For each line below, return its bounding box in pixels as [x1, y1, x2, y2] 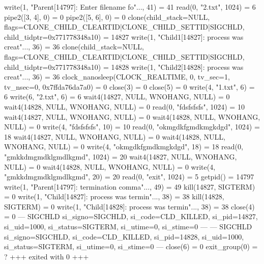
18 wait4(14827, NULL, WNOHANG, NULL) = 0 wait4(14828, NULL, [4, 131, 225, 142]
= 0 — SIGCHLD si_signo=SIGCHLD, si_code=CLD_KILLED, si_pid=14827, [4, 211, 258, 222]
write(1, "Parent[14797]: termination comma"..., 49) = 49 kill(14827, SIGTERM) [4, 181, 255, 192]
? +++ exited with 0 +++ [4, 251, 89, 261]
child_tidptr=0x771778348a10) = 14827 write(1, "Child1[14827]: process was [4, 31, 244, 42]
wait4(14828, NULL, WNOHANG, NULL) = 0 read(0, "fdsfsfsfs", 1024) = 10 [4, 101, 245, 112]
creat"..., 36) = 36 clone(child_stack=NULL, [4, 41, 144, 52]
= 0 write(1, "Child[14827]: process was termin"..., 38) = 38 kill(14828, [4, 191, 224, 202]
